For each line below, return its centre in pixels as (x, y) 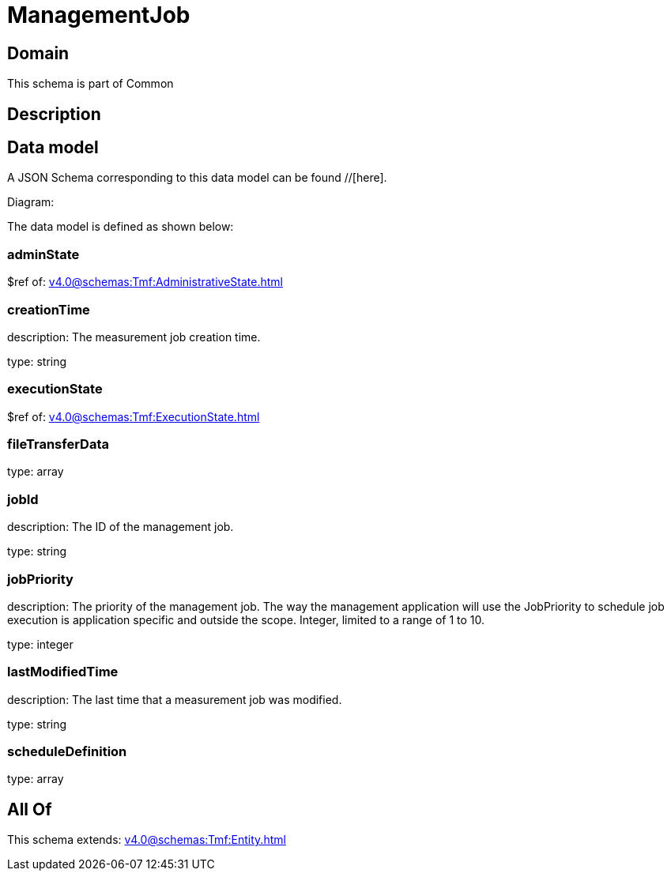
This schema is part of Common (90, 84)
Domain (38, 53)
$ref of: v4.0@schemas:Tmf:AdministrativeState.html (145, 282)
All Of (30, 809)
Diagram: (31, 202)
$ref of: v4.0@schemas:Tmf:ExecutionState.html (134, 416)
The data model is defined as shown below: (121, 227)
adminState (43, 254)
